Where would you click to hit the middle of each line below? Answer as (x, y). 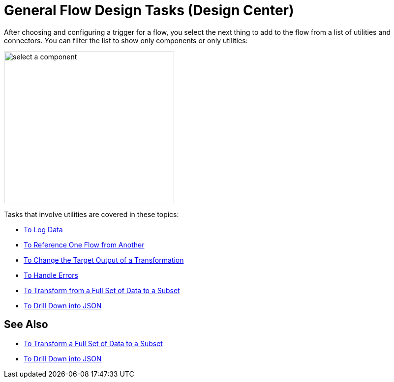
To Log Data (43, 229)
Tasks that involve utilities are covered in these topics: (91, 214)
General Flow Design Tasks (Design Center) (149, 10)
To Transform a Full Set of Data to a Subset (93, 343)
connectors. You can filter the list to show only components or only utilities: (126, 40)
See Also (26, 325)
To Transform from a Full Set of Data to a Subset (102, 290)
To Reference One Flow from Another (84, 245)
